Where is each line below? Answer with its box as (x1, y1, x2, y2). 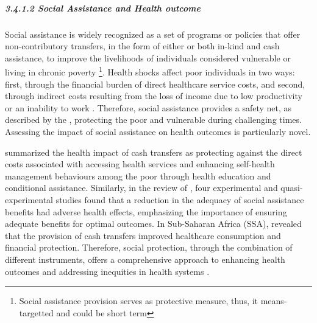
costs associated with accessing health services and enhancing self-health (5, 158, 275, 170)
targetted (19, 306, 54, 319)
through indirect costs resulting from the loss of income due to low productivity (5, 89, 302, 102)
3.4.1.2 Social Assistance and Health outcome (5, 1, 201, 14)
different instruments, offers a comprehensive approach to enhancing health (5, 252, 285, 265)
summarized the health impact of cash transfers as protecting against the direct (5, 145, 302, 158)
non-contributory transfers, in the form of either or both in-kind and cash (5, 40, 280, 52)
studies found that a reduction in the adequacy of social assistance (55, 193, 304, 206)
